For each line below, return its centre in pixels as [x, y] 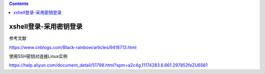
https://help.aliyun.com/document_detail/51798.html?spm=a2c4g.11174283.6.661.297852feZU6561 [108, 65]
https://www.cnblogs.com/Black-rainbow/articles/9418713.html [73, 47]
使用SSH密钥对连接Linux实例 [38, 56]
